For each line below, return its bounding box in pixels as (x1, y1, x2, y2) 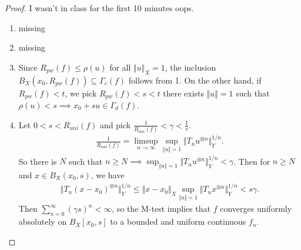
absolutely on (18, 215, 67, 228)
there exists (163, 86, 205, 99)
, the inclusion (165, 61, 216, 73)
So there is (18, 155, 57, 167)
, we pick (65, 86, 97, 99)
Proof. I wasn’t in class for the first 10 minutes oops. (5, 2, 194, 14)
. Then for (233, 155, 270, 167)
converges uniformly (220, 202, 292, 215)
